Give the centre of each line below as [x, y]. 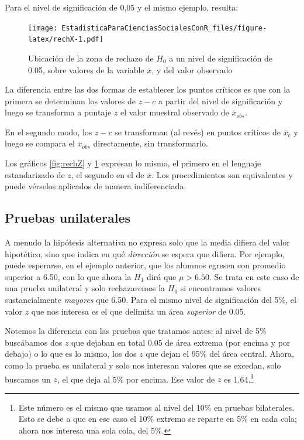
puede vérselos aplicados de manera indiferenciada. [96, 186]
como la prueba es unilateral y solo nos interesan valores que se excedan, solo [143, 365]
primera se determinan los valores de [70, 100]
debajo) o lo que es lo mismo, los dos [71, 354]
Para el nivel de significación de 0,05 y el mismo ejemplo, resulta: [122, 7]
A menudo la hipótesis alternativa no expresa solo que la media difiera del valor [147, 242]
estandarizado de [35, 174]
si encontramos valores [220, 288]
